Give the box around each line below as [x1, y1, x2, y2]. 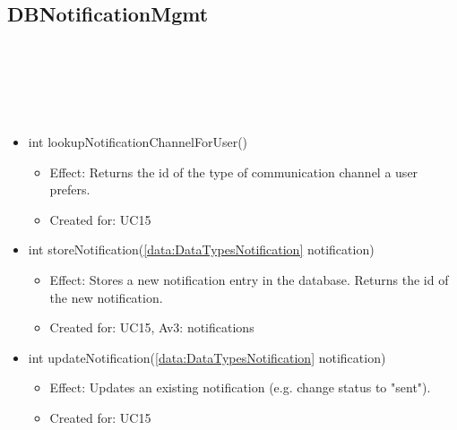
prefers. [49, 180, 91, 199]
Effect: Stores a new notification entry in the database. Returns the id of [49, 270, 449, 288]
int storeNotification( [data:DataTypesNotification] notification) [28, 240, 375, 259]
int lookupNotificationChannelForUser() [28, 132, 248, 150]
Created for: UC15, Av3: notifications [49, 318, 254, 337]
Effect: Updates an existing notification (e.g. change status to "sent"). [49, 378, 431, 397]
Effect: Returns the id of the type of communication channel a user [49, 162, 418, 181]
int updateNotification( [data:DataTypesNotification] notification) [28, 348, 386, 366]
